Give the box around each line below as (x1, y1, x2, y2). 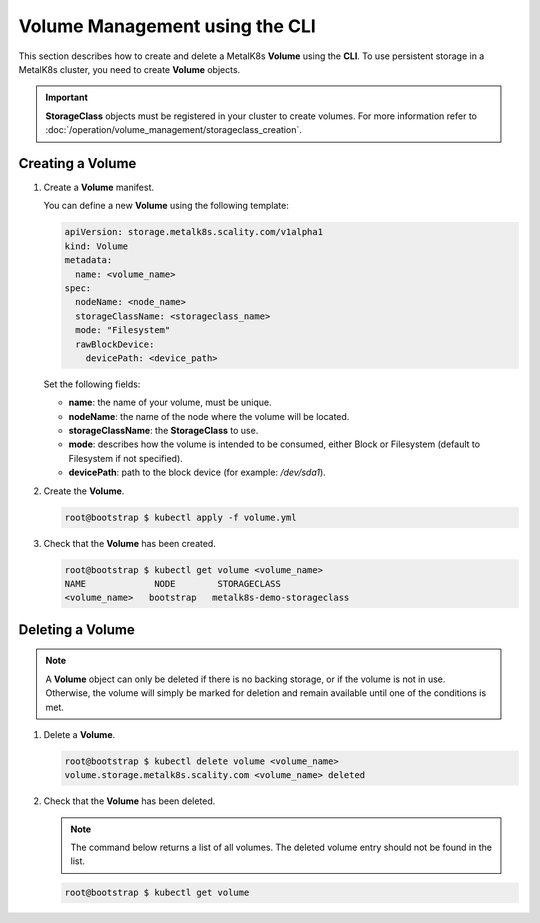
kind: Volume (64, 240, 129, 252)
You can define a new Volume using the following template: (43, 200, 289, 212)
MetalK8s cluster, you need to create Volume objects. (18, 63, 241, 75)
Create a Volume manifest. (43, 181, 155, 194)
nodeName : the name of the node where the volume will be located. (68, 410, 350, 422)
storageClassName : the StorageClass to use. (68, 425, 259, 437)
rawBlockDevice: (75, 338, 155, 350)
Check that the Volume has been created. (43, 537, 217, 549)
